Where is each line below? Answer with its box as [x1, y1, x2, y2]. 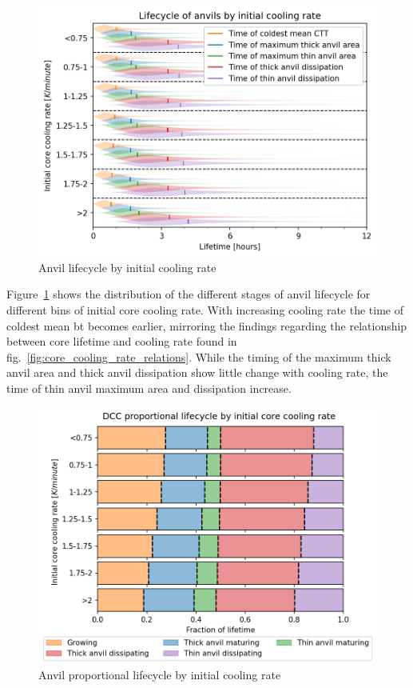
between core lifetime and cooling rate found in [6, 333, 237, 350]
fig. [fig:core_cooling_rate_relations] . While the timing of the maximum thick [6, 348, 391, 365]
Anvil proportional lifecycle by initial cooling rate [38, 666, 281, 683]
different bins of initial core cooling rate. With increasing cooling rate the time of [6, 301, 403, 318]
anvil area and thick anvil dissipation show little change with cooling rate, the [6, 364, 388, 381]
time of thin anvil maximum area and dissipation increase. [6, 379, 292, 396]
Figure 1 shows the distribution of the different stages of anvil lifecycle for [6, 286, 371, 302]
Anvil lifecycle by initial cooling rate [38, 258, 216, 275]
